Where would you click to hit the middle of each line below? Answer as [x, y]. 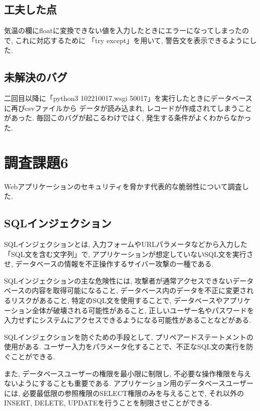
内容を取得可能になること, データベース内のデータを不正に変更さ [139, 290]
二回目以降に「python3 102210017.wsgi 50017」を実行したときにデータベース [128, 98]
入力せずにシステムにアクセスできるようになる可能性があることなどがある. [128, 320]
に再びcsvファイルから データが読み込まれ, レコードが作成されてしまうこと [128, 108]
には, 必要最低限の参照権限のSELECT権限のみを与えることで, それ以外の [124, 393]
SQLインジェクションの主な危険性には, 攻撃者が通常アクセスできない [118, 280]
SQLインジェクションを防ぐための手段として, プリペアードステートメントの [129, 336]
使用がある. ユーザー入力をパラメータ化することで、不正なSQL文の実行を [125, 347]
